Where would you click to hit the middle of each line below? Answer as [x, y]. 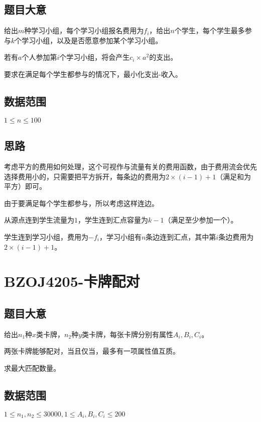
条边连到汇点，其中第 [181, 236]
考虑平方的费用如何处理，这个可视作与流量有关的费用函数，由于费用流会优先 [130, 166]
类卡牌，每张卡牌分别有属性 [128, 334]
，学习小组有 [120, 236]
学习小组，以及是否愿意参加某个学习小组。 [92, 40]
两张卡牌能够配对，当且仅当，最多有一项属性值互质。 [92, 351]
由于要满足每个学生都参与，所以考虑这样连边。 [81, 203]
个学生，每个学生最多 [210, 30]
